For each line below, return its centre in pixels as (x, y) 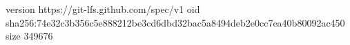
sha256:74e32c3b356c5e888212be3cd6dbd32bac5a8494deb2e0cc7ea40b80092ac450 (175, 22)
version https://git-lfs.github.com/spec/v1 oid (103, 9)
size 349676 (29, 36)
